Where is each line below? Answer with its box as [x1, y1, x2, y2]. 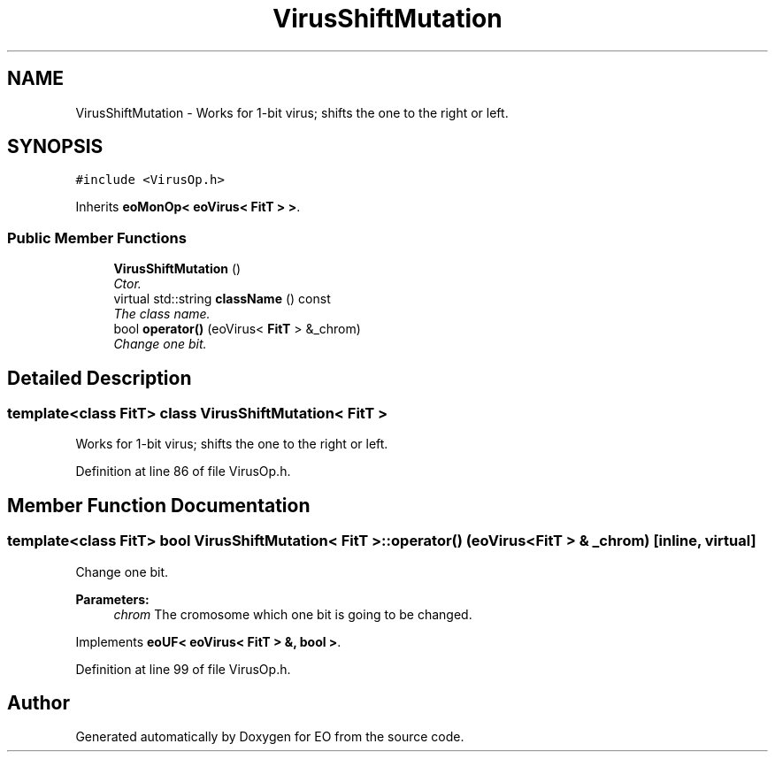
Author [7, 692, 70, 715]
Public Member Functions [7, 228, 187, 247]
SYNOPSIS [7, 135, 104, 158]
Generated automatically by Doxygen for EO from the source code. [75, 729, 464, 745]
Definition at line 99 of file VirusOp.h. [75, 661, 291, 677]
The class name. [113, 306, 211, 322]
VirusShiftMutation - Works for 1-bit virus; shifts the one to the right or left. [75, 104, 509, 120]
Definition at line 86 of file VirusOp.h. [75, 464, 291, 479]
